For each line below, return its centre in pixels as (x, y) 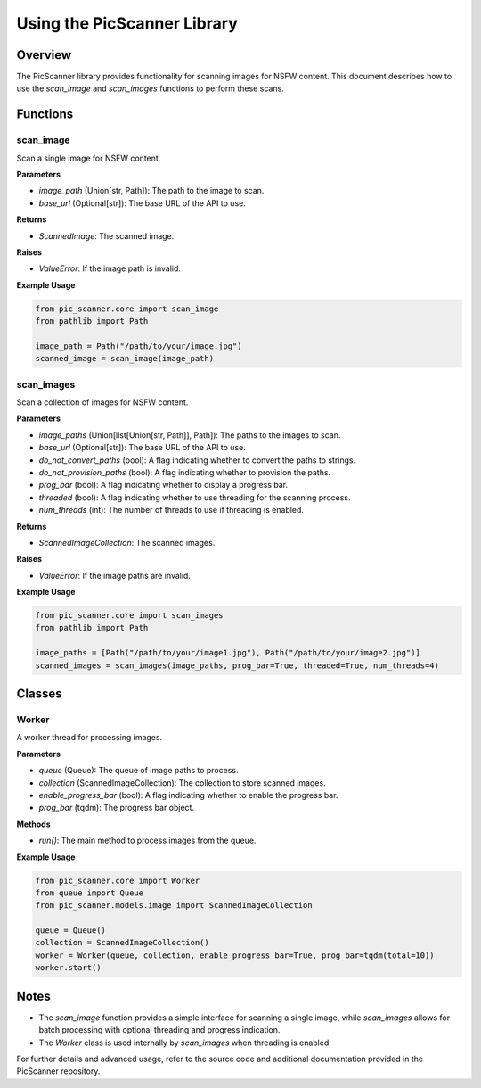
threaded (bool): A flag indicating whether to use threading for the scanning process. (195, 497)
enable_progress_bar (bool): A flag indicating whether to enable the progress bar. (188, 795)
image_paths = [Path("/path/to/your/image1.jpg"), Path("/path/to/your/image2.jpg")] (228, 653)
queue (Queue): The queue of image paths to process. (139, 771)
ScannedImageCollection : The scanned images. (127, 542)
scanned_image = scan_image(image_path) (124, 359)
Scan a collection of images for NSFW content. (102, 402)
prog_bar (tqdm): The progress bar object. (117, 808)
